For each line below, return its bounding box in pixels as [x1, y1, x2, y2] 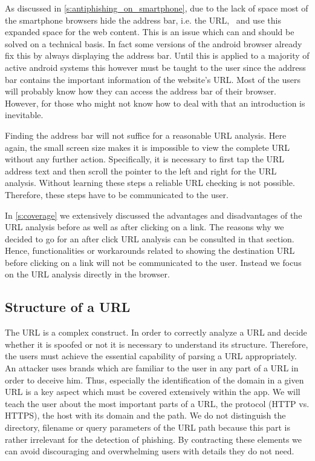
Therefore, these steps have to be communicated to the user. [5, 188, 229, 201]
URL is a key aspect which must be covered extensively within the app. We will [5, 385, 300, 398]
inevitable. [5, 108, 44, 121]
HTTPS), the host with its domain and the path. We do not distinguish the [5, 409, 286, 422]
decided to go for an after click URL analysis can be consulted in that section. [5, 232, 294, 245]
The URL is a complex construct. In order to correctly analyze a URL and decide [5, 326, 307, 339]
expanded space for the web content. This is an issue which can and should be [5, 25, 294, 38]
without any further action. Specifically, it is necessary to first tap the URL [5, 153, 285, 165]
